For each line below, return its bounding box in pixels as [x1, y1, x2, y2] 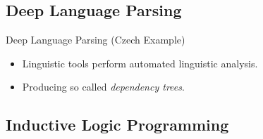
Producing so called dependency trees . [22, 79, 185, 94]
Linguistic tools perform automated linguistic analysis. [22, 55, 258, 70]
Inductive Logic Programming [6, 114, 229, 135]
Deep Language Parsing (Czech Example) [6, 32, 185, 47]
